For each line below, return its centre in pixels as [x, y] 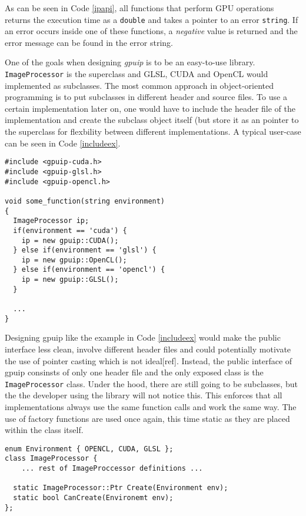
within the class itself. [44, 430]
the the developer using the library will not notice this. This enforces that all [144, 395]
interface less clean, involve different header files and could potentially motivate [148, 349]
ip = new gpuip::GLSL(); [70, 280]
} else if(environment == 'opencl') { [89, 270]
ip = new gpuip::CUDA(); [70, 240]
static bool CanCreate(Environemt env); [93, 498]
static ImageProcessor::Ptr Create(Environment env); [121, 488]
